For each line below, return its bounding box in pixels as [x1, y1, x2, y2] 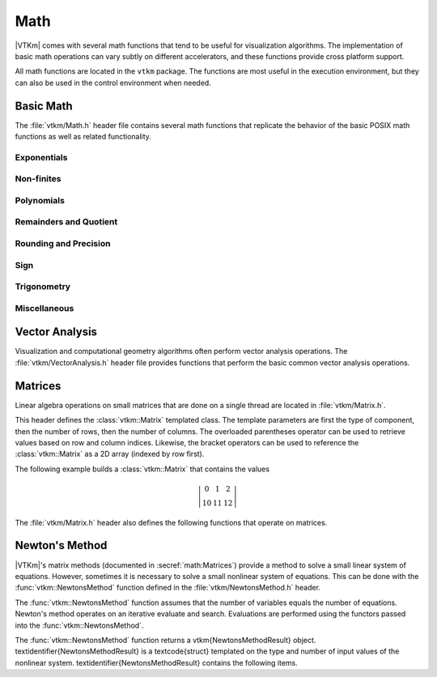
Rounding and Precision [15, 238, 111, 249]
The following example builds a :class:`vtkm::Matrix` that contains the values [15, 464, 270, 474]
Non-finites [15, 173, 62, 185]
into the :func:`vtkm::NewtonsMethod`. [15, 620, 144, 630]
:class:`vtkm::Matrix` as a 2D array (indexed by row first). [15, 449, 205, 459]
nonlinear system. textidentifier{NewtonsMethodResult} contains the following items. [15, 658, 299, 667]
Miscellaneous [15, 302, 74, 313]
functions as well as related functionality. [15, 132, 151, 142]
